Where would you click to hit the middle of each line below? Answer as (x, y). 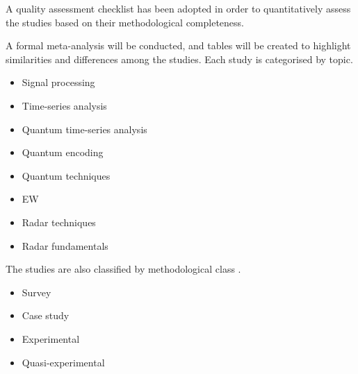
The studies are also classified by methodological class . (123, 269)
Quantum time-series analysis (84, 129)
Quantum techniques (66, 175)
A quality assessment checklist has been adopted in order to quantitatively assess (178, 8)
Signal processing (58, 82)
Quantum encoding (63, 152)
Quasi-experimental (63, 362)
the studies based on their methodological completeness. (125, 22)
